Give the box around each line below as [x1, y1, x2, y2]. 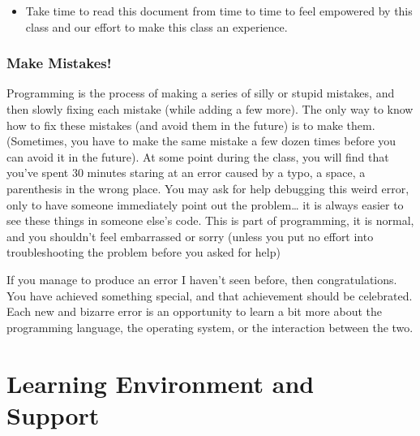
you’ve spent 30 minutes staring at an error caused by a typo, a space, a [6, 164, 366, 181]
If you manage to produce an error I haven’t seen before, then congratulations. [6, 270, 397, 287]
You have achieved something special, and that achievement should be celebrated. [6, 287, 413, 304]
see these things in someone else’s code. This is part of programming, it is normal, [6, 212, 414, 229]
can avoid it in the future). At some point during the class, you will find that [6, 148, 389, 165]
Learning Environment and [6, 366, 315, 399]
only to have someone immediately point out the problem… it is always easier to [6, 196, 404, 213]
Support [6, 398, 100, 431]
